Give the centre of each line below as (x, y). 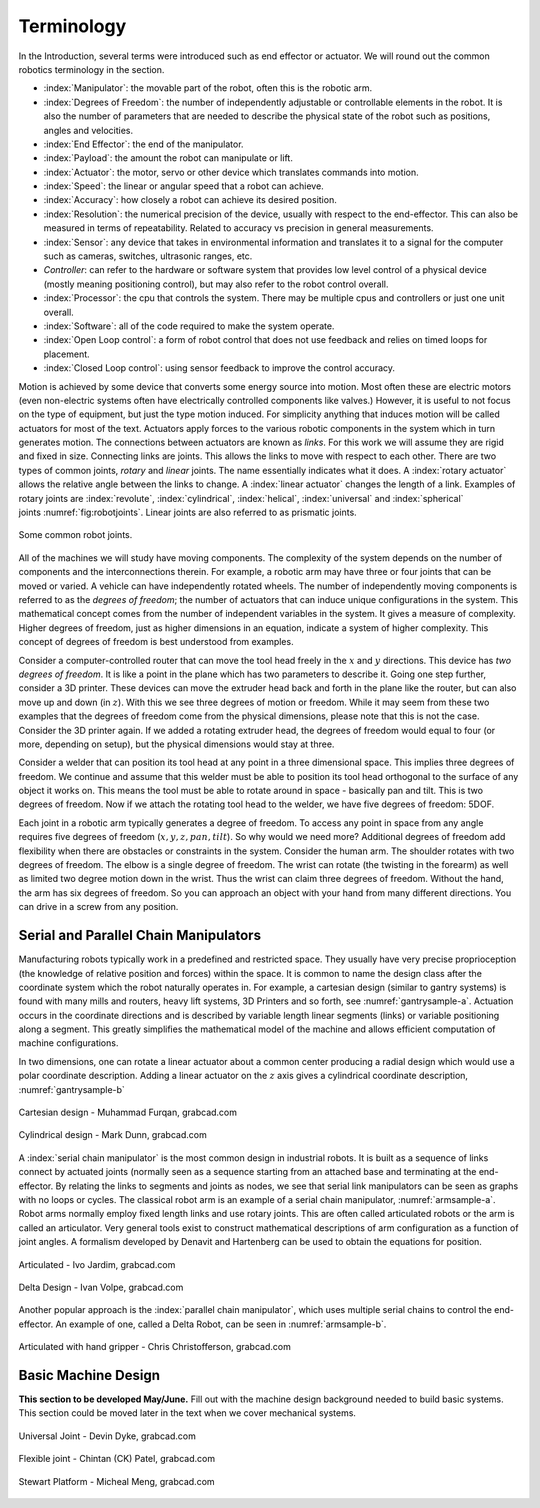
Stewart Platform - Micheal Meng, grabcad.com (116, 1481)
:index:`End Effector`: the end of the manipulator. (143, 144)
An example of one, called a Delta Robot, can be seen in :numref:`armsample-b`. (221, 1324)
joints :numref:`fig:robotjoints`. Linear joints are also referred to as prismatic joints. (187, 512)
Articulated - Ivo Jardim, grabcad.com (97, 1264)
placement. (66, 354)
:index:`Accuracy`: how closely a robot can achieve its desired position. (190, 200)
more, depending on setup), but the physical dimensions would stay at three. (176, 744)
